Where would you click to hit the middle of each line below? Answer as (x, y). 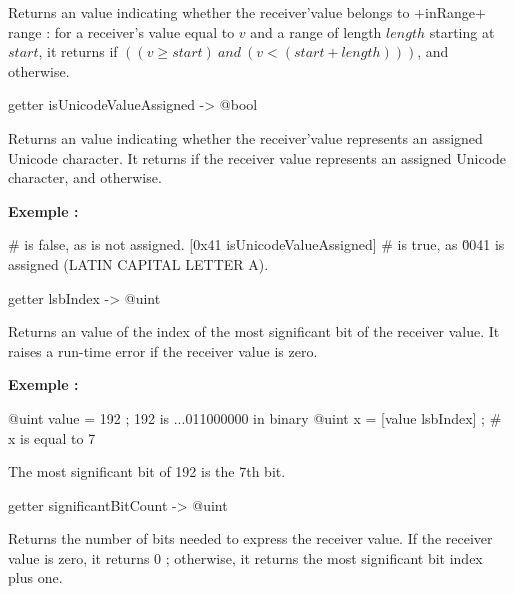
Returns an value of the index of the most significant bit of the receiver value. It (254, 331)
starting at (462, 31)
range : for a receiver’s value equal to (121, 31)
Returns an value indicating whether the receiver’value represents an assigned (245, 137)
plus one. (35, 577)
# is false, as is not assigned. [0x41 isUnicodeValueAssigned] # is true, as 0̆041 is (256, 244)
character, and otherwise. (85, 177)
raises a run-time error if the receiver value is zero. (163, 350)
